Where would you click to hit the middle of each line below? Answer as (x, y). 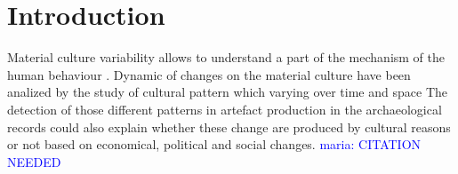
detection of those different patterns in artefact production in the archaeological (225, 109)
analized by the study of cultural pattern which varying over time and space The (227, 92)
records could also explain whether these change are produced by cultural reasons (229, 127)
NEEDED (34, 161)
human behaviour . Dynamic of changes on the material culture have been (209, 74)
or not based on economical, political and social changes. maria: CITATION (214, 144)
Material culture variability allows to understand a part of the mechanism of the (226, 57)
